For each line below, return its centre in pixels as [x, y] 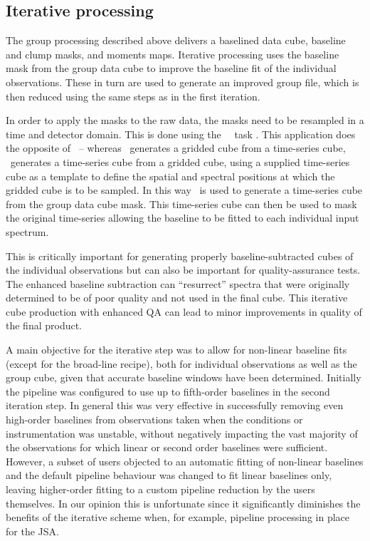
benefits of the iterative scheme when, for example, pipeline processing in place [178, 517]
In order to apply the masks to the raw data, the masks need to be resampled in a [185, 120]
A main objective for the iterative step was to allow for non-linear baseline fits [176, 350]
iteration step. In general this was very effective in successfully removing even [175, 405]
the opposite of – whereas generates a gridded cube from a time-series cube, [176, 148]
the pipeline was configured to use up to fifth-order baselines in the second [168, 391]
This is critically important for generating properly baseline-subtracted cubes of [180, 256]
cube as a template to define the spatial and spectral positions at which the [170, 176]
